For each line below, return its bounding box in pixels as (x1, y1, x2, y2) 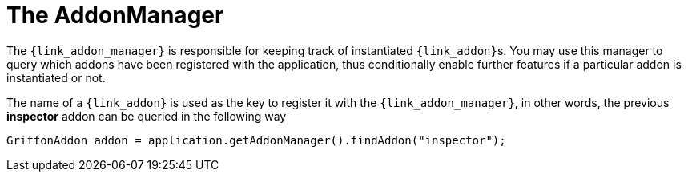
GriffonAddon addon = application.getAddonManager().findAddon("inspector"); (6, 133, 506, 147)
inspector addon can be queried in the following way (6, 109, 287, 123)
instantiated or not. (6, 70, 106, 85)
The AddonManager (6, 2, 224, 29)
